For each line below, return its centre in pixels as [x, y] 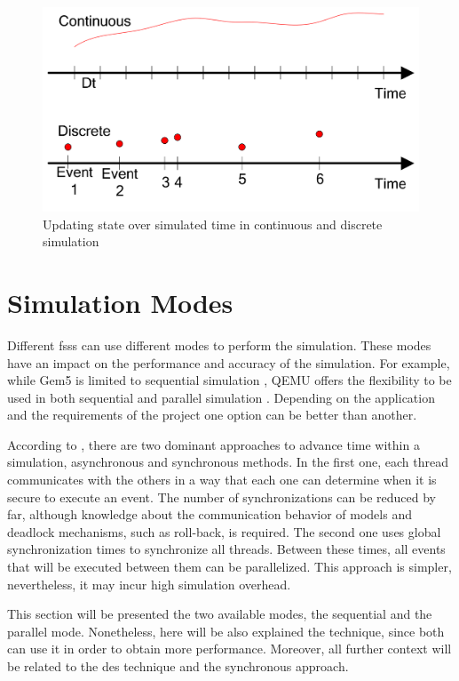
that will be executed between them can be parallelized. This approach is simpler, [229, 567]
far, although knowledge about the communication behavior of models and [210, 514]
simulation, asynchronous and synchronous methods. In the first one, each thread [228, 462]
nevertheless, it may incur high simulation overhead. [149, 584]
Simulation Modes [120, 302]
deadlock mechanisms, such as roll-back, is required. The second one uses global [224, 531]
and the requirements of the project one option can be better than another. [212, 415]
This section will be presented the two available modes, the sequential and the [220, 614]
